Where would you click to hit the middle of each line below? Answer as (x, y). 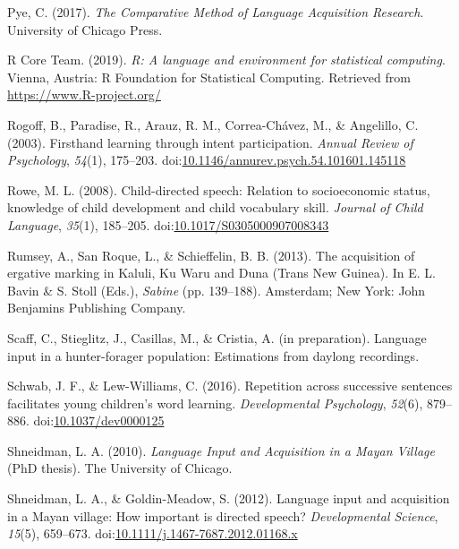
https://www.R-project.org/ (84, 94)
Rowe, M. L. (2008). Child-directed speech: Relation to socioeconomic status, (219, 189)
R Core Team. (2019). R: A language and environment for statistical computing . (226, 60)
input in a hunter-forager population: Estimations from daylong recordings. (213, 355)
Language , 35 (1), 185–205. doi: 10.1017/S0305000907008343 (168, 224)
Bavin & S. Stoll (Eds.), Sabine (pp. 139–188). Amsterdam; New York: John (217, 290)
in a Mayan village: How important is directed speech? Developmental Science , (223, 515)
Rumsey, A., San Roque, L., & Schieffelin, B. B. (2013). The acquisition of (211, 255)
